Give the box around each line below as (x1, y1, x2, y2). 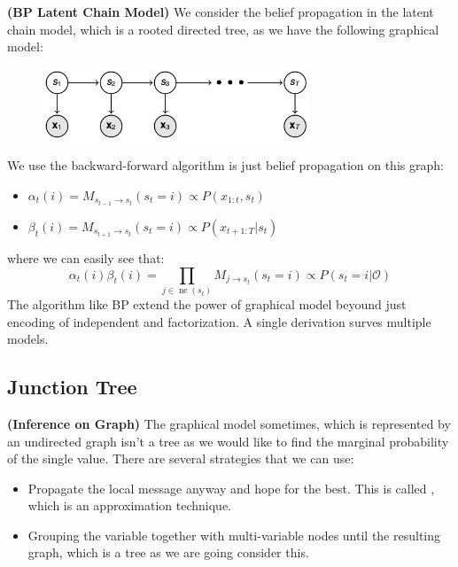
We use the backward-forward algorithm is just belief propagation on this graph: (7, 156, 444, 175)
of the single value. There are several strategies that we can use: (7, 449, 354, 468)
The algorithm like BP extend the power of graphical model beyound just (7, 294, 407, 313)
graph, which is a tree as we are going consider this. (27, 543, 309, 562)
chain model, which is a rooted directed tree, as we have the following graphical (7, 19, 439, 38)
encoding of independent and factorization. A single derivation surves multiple (7, 312, 431, 330)
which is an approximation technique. (27, 496, 231, 515)
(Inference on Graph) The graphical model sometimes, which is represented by (7, 414, 451, 432)
